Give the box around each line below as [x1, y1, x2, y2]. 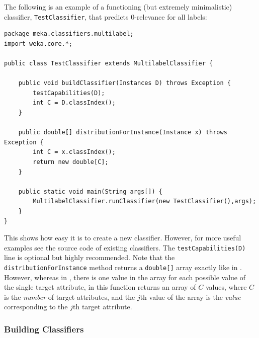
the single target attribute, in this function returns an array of [4, 282, 196, 292]
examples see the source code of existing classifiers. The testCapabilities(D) [4, 242, 246, 252]
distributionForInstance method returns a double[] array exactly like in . [4, 262, 242, 272]
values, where [205, 282, 247, 292]
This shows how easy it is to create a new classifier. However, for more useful [4, 232, 241, 243]
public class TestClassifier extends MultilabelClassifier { [4, 60, 213, 67]
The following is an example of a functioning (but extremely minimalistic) [4, 2, 232, 12]
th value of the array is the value [140, 291, 241, 302]
